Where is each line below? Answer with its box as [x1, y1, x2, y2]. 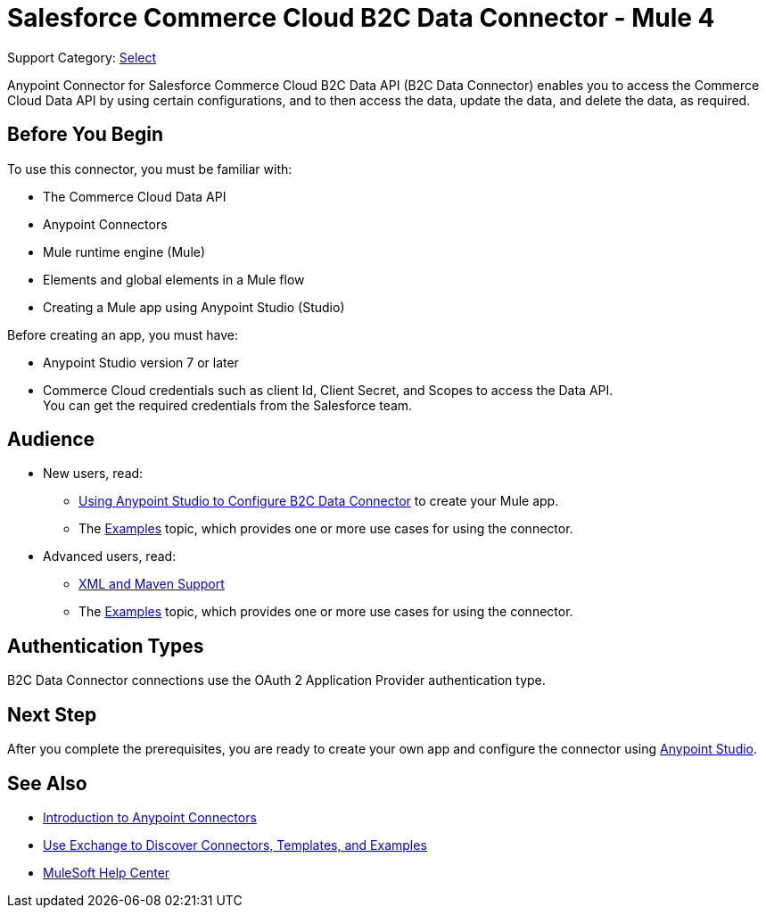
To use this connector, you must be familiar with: [7, 161, 292, 177]
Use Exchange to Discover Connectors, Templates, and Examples [43, 837, 427, 853]
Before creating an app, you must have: [7, 326, 239, 342]
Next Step [7, 703, 97, 726]
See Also [7, 771, 87, 795]
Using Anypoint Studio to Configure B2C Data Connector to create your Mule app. [78, 493, 559, 509]
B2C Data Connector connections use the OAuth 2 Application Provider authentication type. [7, 672, 546, 688]
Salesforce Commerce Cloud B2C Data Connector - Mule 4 [7, 3, 715, 33]
